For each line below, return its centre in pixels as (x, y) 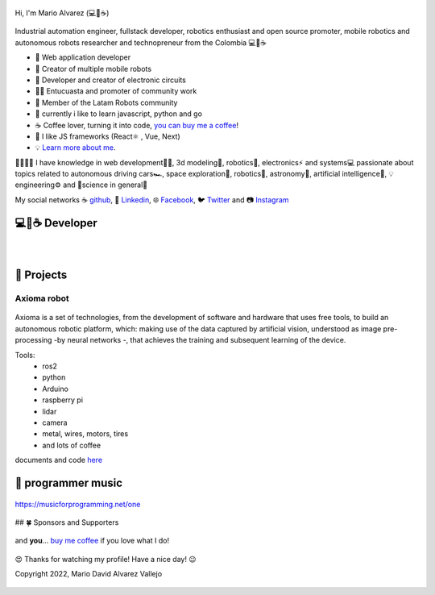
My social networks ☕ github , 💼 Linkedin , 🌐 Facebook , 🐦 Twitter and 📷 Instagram (152, 200)
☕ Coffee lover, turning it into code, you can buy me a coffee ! (137, 125)
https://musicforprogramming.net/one (78, 504)
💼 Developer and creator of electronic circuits (111, 80)
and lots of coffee (71, 445)
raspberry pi (63, 400)
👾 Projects (41, 275)
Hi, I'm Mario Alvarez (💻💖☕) (62, 13)
